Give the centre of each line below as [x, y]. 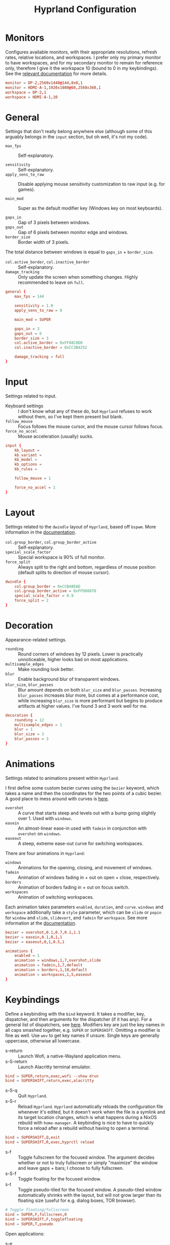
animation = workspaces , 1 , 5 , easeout [53, 974]
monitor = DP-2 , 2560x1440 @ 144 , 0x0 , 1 [44, 83]
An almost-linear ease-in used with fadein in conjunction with [82, 828]
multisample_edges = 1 [38, 725]
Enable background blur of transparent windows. [69, 679]
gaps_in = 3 [27, 329]
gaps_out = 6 [28, 334]
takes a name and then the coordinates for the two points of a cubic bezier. [84, 793]
